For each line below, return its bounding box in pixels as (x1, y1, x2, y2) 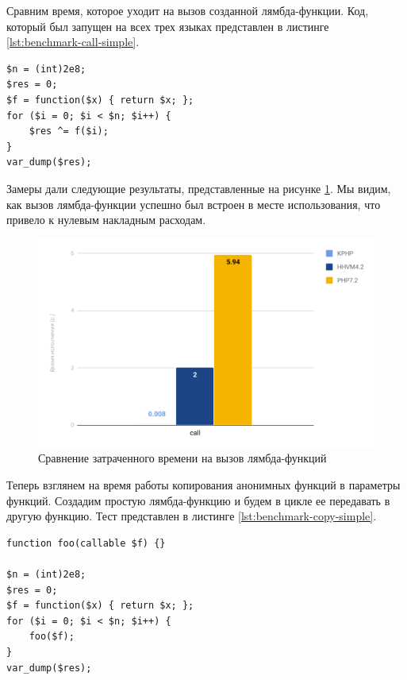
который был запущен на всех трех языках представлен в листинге (6, 17, 329, 34)
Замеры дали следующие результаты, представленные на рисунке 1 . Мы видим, (6, 180, 391, 196)
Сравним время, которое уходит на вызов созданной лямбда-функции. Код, (6, 2, 369, 18)
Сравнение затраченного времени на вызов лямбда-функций (38, 450, 327, 466)
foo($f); (29, 631, 75, 643)
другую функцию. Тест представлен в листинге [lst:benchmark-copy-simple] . (6, 508, 377, 524)
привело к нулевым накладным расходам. (6, 211, 206, 228)
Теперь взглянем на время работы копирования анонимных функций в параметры (6, 477, 401, 493)
